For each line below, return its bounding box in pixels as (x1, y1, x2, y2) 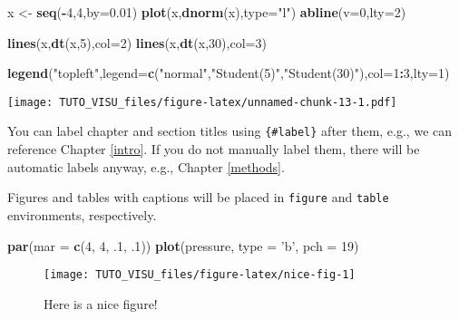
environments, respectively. (7, 205, 157, 224)
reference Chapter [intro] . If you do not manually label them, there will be (7, 140, 420, 159)
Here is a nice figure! (44, 294, 158, 313)
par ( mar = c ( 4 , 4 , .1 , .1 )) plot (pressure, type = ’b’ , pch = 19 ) (7, 236, 359, 255)
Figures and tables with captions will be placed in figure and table (7, 188, 389, 207)
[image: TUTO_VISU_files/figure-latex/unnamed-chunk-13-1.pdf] (7, 95, 397, 109)
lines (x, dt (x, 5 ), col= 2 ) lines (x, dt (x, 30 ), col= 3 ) (7, 33, 267, 52)
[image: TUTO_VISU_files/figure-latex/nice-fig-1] (44, 268, 356, 282)
